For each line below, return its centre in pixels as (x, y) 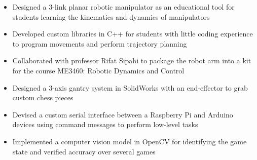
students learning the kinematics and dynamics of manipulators (111, 16)
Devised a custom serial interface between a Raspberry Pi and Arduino (123, 114)
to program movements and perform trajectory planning (100, 43)
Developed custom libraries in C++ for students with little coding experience (133, 34)
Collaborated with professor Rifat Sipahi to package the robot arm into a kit (132, 61)
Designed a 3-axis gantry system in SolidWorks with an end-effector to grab (130, 87)
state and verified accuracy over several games (84, 151)
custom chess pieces (43, 97)
